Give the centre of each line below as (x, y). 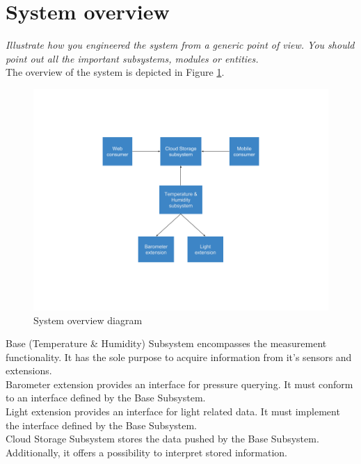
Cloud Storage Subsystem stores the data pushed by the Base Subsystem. (162, 439)
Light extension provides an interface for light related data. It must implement (173, 411)
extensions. (29, 370)
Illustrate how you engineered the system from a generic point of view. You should (180, 45)
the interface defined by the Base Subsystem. (102, 425)
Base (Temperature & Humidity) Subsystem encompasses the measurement (166, 343)
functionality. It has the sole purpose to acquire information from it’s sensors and (179, 357)
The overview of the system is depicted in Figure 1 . (115, 72)
